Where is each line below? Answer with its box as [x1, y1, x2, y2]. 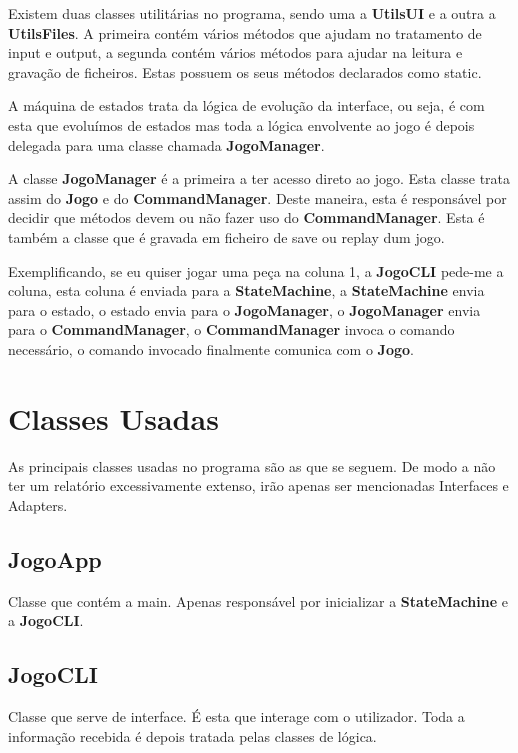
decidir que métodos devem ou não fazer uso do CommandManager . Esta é [8, 207, 485, 228]
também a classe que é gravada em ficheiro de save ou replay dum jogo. [8, 226, 445, 247]
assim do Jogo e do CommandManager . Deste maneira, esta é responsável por [8, 187, 507, 208]
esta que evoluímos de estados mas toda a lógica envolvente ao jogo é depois [8, 114, 475, 135]
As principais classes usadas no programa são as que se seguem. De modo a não [8, 455, 496, 476]
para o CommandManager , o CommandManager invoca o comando [8, 319, 455, 340]
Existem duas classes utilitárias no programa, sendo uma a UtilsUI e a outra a [8, 3, 496, 23]
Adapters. [8, 494, 68, 515]
